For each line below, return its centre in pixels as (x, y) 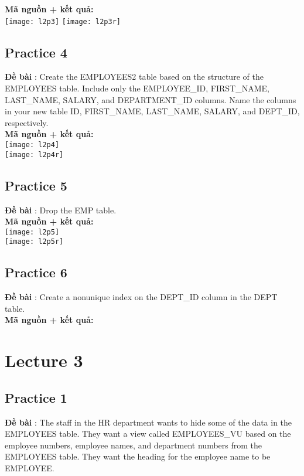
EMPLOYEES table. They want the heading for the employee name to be (138, 456)
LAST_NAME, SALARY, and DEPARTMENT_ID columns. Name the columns (151, 99)
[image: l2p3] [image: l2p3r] (63, 21)
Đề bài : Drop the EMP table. (61, 210)
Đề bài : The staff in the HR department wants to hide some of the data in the (148, 422)
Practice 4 (36, 52)
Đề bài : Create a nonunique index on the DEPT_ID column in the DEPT (141, 297)
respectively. (27, 122)
